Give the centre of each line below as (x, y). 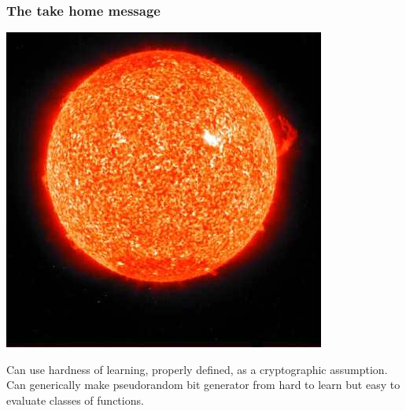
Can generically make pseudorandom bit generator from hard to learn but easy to (203, 385)
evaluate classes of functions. (75, 400)
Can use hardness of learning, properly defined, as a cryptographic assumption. (197, 369)
